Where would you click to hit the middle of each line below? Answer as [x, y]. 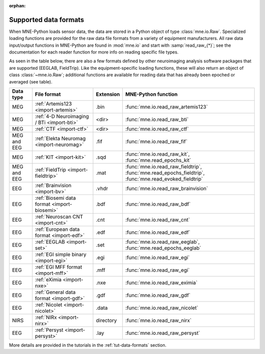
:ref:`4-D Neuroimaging [62, 116]
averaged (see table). [31, 82]
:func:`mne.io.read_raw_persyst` [163, 333]
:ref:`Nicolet [49, 305]
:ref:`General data [55, 292]
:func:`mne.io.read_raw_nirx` [159, 321]
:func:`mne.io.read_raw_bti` [157, 119]
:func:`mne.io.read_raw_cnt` [158, 220]
